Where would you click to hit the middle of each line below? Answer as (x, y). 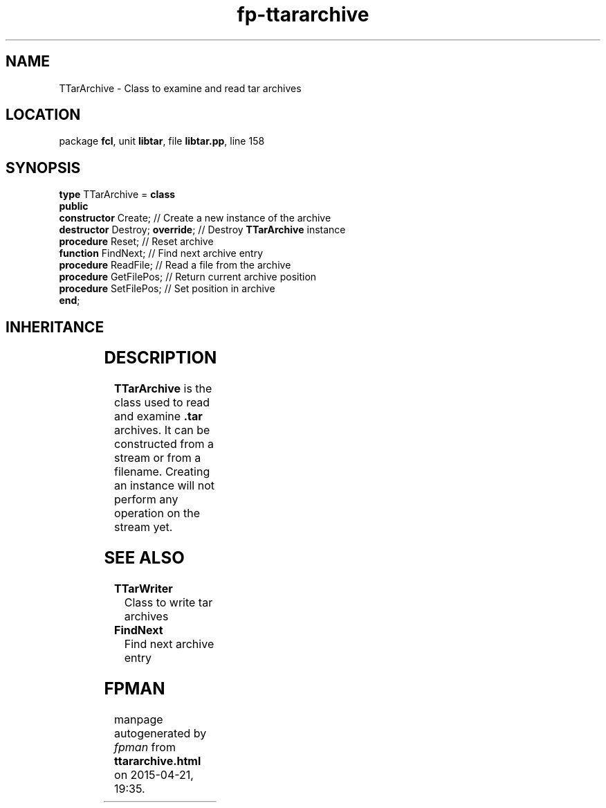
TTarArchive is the (163, 389)
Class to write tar (168, 602)
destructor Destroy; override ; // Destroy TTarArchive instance (202, 230)
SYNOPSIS (43, 168)
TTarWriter (144, 588)
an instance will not (164, 486)
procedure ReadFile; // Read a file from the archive (175, 265)
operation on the (157, 513)
